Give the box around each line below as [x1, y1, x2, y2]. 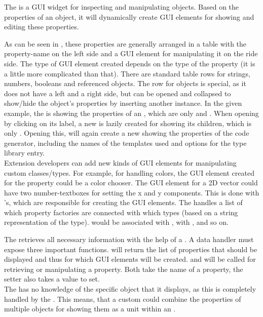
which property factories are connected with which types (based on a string [4, 207, 238, 217]
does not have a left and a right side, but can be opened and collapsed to [4, 88, 231, 98]
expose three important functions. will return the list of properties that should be [4, 244, 257, 254]
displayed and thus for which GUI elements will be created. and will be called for [4, 254, 256, 264]
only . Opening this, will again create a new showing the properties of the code [4, 128, 249, 138]
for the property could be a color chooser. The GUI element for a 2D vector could [4, 177, 258, 188]
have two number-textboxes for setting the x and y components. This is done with [4, 187, 259, 197]
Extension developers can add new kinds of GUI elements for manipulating [4, 157, 237, 168]
